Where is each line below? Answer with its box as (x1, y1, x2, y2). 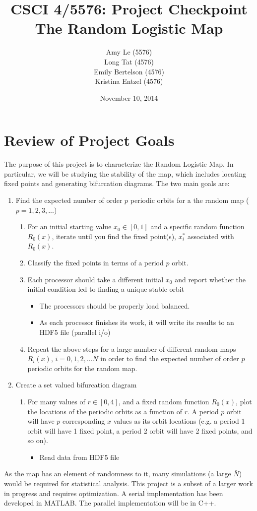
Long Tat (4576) (104, 56, 154, 66)
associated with (188, 231, 234, 241)
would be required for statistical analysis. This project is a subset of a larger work (4, 478, 253, 489)
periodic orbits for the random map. (27, 363, 137, 373)
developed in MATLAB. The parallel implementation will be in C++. (4, 498, 216, 508)
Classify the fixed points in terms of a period (27, 257, 164, 267)
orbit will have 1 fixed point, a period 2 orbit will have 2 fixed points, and (27, 425, 253, 436)
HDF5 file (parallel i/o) (39, 326, 111, 337)
